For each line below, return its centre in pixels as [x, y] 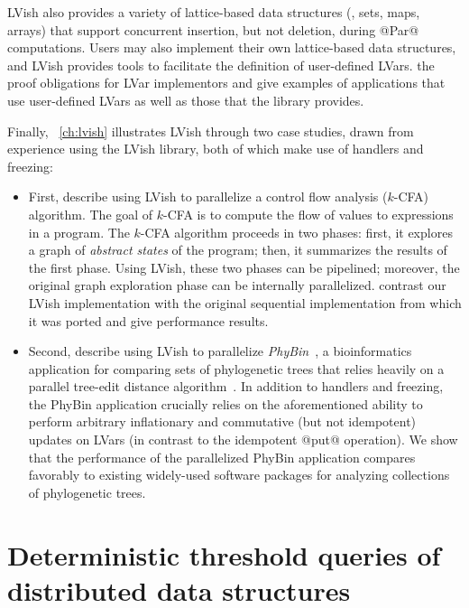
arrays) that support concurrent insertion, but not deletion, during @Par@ [213, 29]
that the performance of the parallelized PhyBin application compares [222, 457]
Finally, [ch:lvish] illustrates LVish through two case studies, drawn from [211, 131]
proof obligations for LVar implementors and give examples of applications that [226, 83]
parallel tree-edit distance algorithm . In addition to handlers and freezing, [236, 386]
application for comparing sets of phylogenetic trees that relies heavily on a [236, 368]
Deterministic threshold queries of [224, 554]
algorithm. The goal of [91, 214]
